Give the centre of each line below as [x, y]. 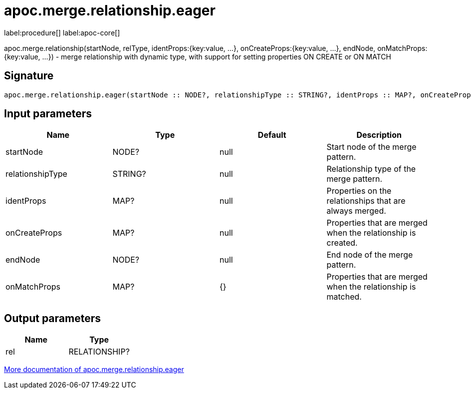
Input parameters [48, 114]
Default [272, 135]
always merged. [356, 211]
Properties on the [359, 191]
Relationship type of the [371, 169]
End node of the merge [370, 255]
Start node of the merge [371, 147]
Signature [29, 76]
